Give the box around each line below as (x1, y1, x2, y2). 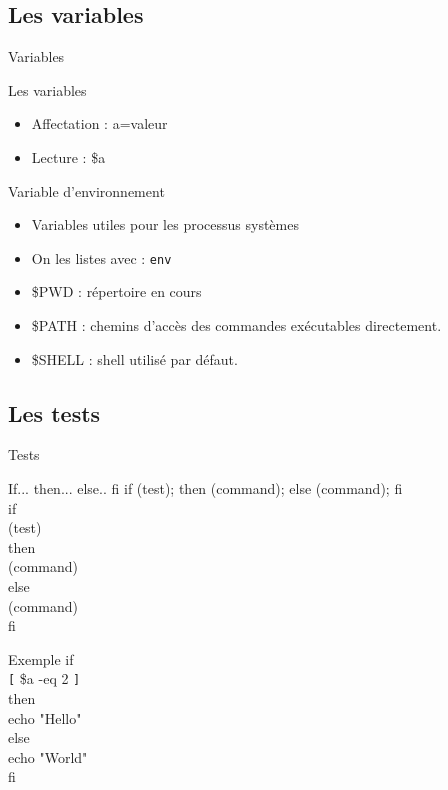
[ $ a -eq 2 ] (8, 668, 81, 689)
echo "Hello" (8, 707, 82, 728)
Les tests (8, 397, 101, 428)
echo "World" (8, 746, 88, 767)
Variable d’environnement (8, 180, 165, 201)
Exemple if (8, 648, 74, 669)
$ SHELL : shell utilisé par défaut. (31, 348, 238, 369)
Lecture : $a (31, 146, 106, 167)
